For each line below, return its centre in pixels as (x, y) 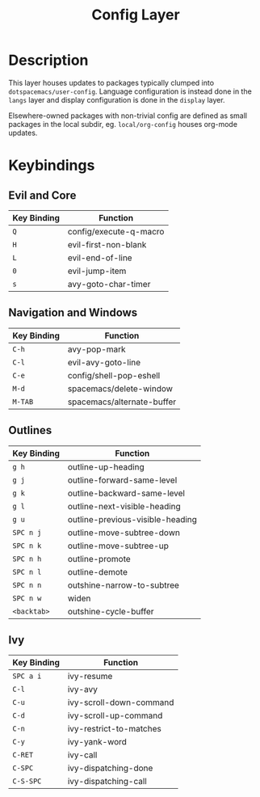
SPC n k (27, 546)
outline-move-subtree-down (124, 533)
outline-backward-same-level (126, 493)
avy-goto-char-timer (109, 284)
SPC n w (27, 598)
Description (48, 60)
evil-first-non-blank (107, 244)
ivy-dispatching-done (110, 768)
